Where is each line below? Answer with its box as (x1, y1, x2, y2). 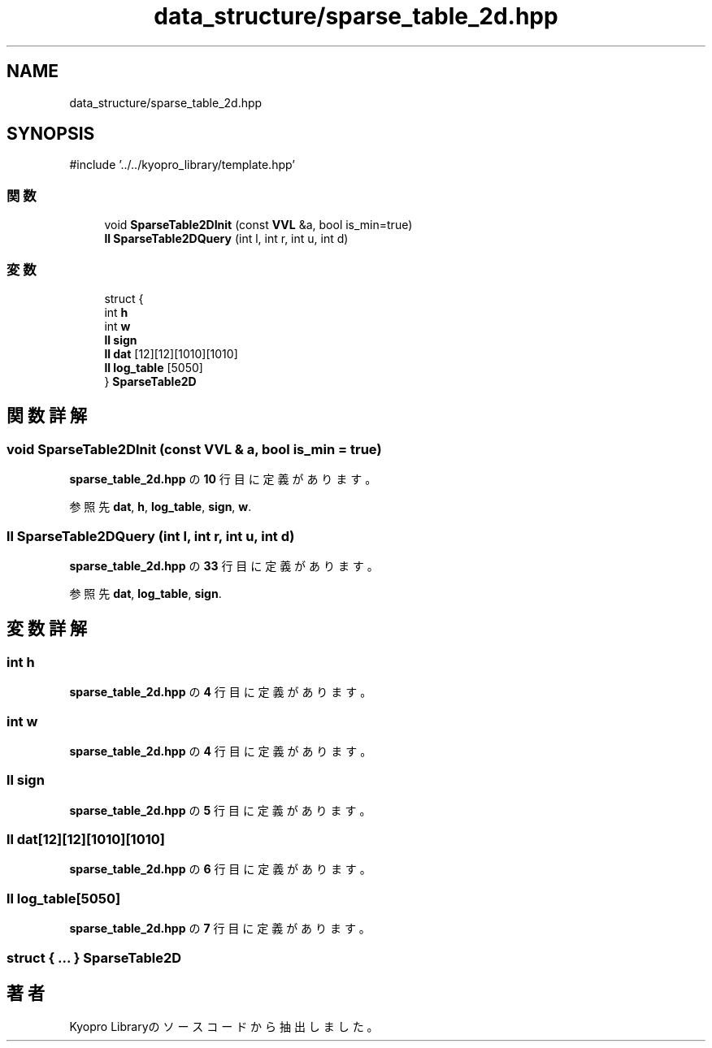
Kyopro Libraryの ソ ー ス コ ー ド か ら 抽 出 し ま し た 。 (69, 1020, 379, 1034)
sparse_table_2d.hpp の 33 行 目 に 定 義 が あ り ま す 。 (69, 558, 379, 573)
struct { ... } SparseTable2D (7, 949, 182, 966)
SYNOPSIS (7, 123, 95, 145)
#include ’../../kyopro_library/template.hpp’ (69, 158, 295, 172)
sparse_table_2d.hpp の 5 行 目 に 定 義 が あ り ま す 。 (69, 803, 371, 817)
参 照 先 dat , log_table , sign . (69, 586, 222, 600)
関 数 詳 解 (7, 405, 87, 427)
